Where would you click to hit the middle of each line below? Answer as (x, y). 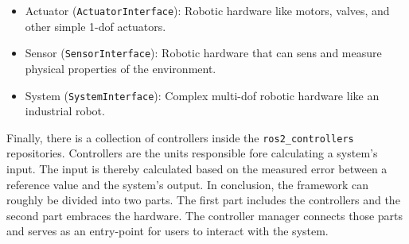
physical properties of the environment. (121, 68)
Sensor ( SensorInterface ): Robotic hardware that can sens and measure (203, 53)
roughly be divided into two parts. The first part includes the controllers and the (203, 200)
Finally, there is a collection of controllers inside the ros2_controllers (180, 137)
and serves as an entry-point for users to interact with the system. (167, 231)
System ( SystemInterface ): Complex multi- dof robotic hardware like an (202, 95)
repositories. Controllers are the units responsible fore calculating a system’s (192, 153)
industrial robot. (65, 111)
